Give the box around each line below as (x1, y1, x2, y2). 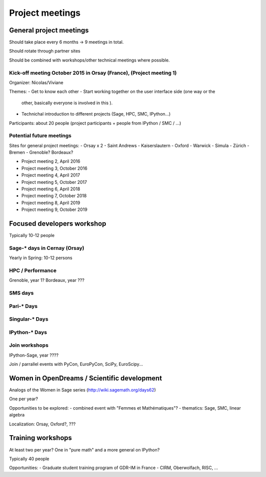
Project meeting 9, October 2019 (21, 207, 88, 212)
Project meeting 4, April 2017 (21, 172, 80, 178)
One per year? (9, 396, 38, 402)
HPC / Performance (9, 267, 57, 274)
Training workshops (9, 434, 72, 442)
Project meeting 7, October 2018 (21, 193, 87, 199)
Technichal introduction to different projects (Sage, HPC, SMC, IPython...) (21, 111, 171, 117)
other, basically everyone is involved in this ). (21, 100, 113, 106)
